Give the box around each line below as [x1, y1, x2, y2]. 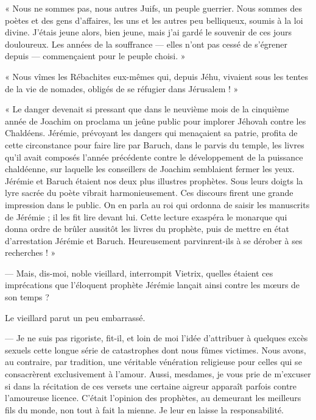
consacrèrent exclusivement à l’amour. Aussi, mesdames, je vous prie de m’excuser [5, 367, 311, 380]
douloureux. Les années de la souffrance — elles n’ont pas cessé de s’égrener [5, 37, 288, 50]
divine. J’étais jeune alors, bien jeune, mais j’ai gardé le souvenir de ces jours [5, 26, 292, 38]
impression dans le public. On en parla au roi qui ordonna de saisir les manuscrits [5, 198, 310, 211]
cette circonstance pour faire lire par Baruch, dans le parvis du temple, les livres [5, 138, 304, 151]
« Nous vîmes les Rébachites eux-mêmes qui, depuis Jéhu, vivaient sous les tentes [5, 70, 309, 82]
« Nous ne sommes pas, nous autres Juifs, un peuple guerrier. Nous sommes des [5, 2, 303, 14]
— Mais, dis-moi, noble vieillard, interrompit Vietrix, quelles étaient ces [5, 266, 273, 279]
